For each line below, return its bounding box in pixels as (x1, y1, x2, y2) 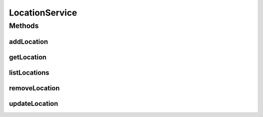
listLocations (9, 68, 50, 77)
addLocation (9, 37, 48, 46)
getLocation (9, 53, 47, 61)
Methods (9, 21, 39, 30)
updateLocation (9, 100, 58, 108)
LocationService (9, 7, 77, 18)
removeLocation (9, 84, 60, 92)
